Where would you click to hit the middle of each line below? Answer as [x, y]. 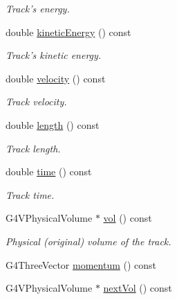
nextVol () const [138, 288]
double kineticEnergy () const [68, 32]
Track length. [33, 148]
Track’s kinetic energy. [54, 55]
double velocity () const [56, 78]
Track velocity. [36, 102]
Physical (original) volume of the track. [88, 241]
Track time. [30, 194]
